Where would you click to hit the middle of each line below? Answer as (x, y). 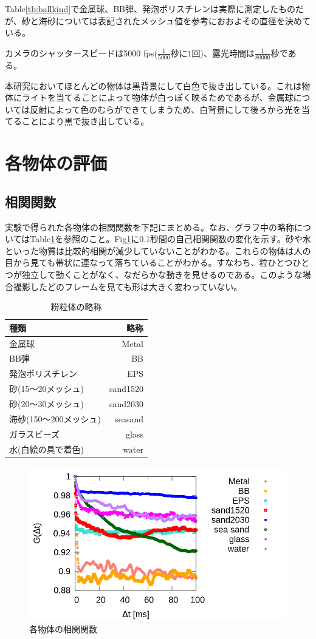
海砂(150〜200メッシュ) (55, 418)
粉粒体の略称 (76, 307)
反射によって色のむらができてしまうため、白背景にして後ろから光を (166, 109)
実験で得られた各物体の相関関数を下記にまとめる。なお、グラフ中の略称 (149, 227)
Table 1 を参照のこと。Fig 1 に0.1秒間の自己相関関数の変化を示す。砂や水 (170, 239)
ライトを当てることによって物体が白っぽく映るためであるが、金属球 (157, 97)
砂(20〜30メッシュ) (46, 404)
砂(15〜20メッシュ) (46, 389)
